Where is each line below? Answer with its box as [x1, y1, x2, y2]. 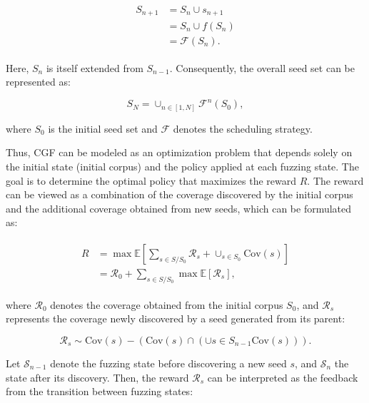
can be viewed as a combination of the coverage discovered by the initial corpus [6, 187, 353, 202]
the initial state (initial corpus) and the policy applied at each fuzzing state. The [6, 158, 359, 173]
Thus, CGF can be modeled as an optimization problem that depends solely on [6, 145, 353, 160]
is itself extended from [46, 60, 143, 75]
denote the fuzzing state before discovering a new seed [50, 356, 287, 371]
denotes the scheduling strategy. [173, 121, 313, 136]
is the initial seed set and [48, 121, 158, 136]
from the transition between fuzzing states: [6, 384, 193, 399]
